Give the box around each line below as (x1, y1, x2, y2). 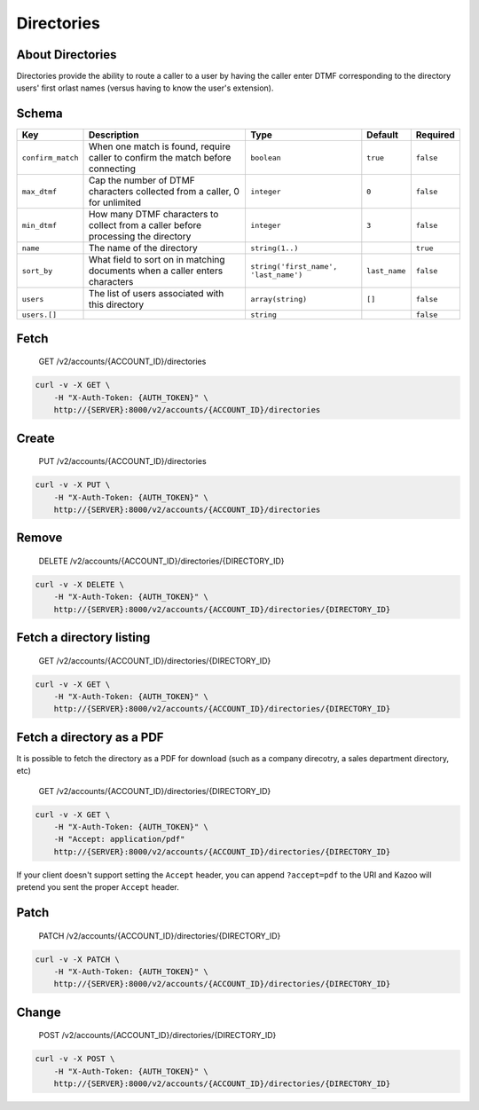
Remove (16, 531, 63, 546)
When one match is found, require (88, 140, 231, 153)
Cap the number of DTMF (88, 174, 195, 186)
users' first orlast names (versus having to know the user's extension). (16, 83, 274, 93)
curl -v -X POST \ (35, 1054, 115, 1064)
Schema (16, 106, 64, 122)
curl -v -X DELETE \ (35, 579, 124, 589)
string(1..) (249, 243, 299, 253)
